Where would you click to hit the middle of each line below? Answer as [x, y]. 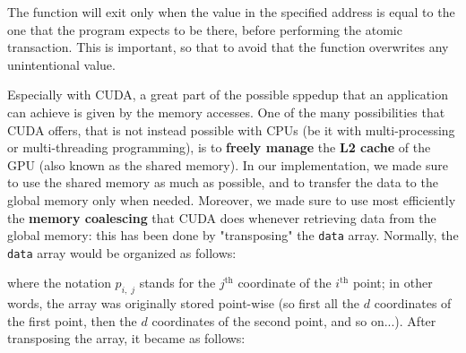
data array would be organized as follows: [122, 252]
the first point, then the [72, 320]
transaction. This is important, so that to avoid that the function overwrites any [228, 47]
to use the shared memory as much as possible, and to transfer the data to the [223, 182]
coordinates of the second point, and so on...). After [294, 320]
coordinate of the [285, 283]
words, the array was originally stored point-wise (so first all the [184, 303]
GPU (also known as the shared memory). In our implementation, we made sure [228, 164]
